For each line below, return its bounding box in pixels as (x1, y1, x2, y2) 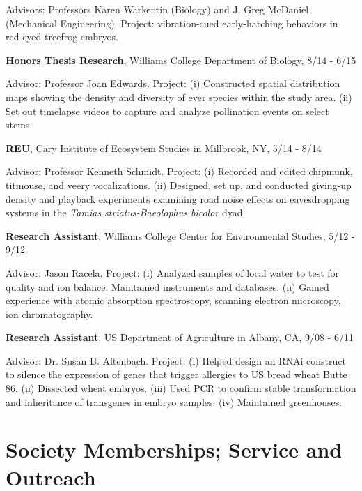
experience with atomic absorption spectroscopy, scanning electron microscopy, (6, 293, 341, 308)
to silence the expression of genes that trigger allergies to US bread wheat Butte (6, 367, 347, 382)
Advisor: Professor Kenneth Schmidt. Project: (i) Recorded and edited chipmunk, (6, 164, 353, 179)
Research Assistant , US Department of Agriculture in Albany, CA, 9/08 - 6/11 (6, 330, 354, 345)
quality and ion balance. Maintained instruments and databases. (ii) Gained (6, 279, 329, 294)
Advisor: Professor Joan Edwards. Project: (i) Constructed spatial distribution (6, 76, 340, 91)
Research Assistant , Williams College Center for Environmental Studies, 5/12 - (6, 228, 355, 243)
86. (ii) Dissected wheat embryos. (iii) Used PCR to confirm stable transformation (6, 381, 356, 395)
